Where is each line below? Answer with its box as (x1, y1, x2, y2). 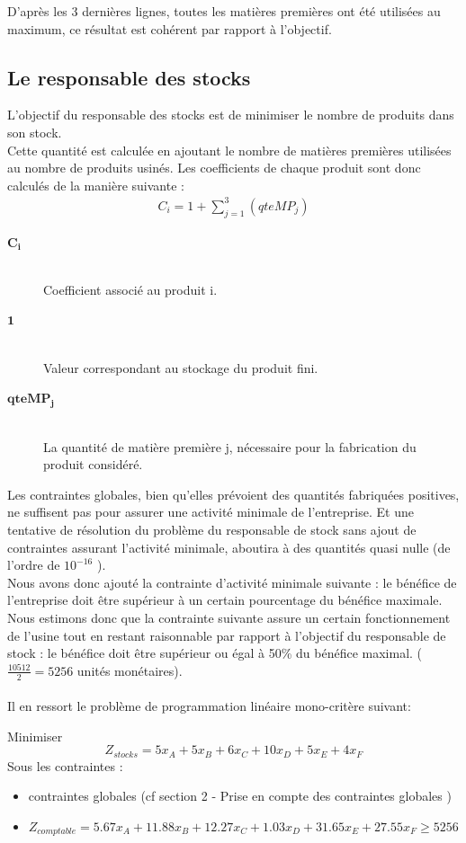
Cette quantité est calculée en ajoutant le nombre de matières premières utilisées (7, 140, 452, 159)
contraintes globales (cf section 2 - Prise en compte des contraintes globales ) (28, 786, 452, 805)
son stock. (7, 122, 62, 141)
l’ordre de (7, 555, 60, 574)
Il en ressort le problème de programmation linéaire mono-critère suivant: (7, 697, 411, 715)
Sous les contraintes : (7, 756, 123, 775)
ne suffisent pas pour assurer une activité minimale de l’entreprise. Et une (7, 502, 414, 521)
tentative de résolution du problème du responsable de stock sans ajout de (7, 520, 417, 539)
